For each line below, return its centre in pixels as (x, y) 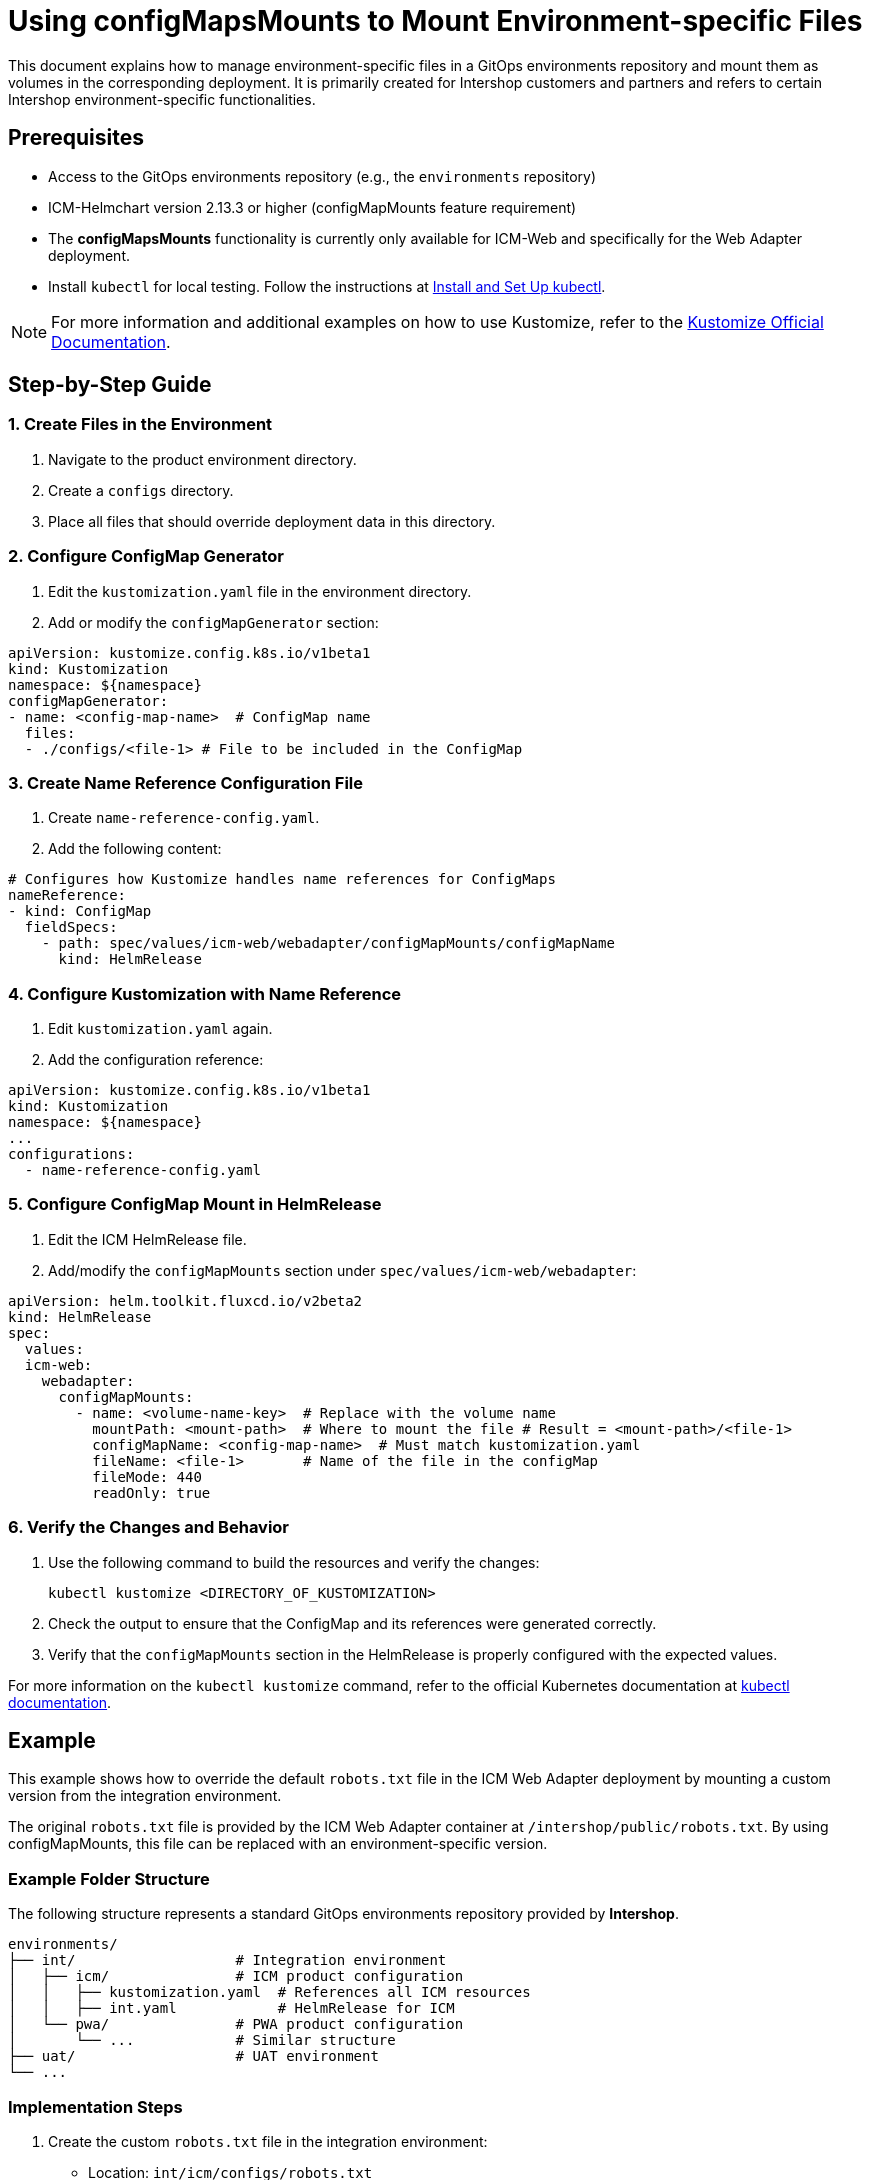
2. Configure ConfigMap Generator (146, 556)
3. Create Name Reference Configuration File (186, 782)
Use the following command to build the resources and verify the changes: (294, 1562)
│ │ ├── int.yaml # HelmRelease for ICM (231, 2008)
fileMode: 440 (147, 1476)
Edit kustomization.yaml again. (160, 1029)
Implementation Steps (95, 2106)
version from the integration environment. (145, 1796)
